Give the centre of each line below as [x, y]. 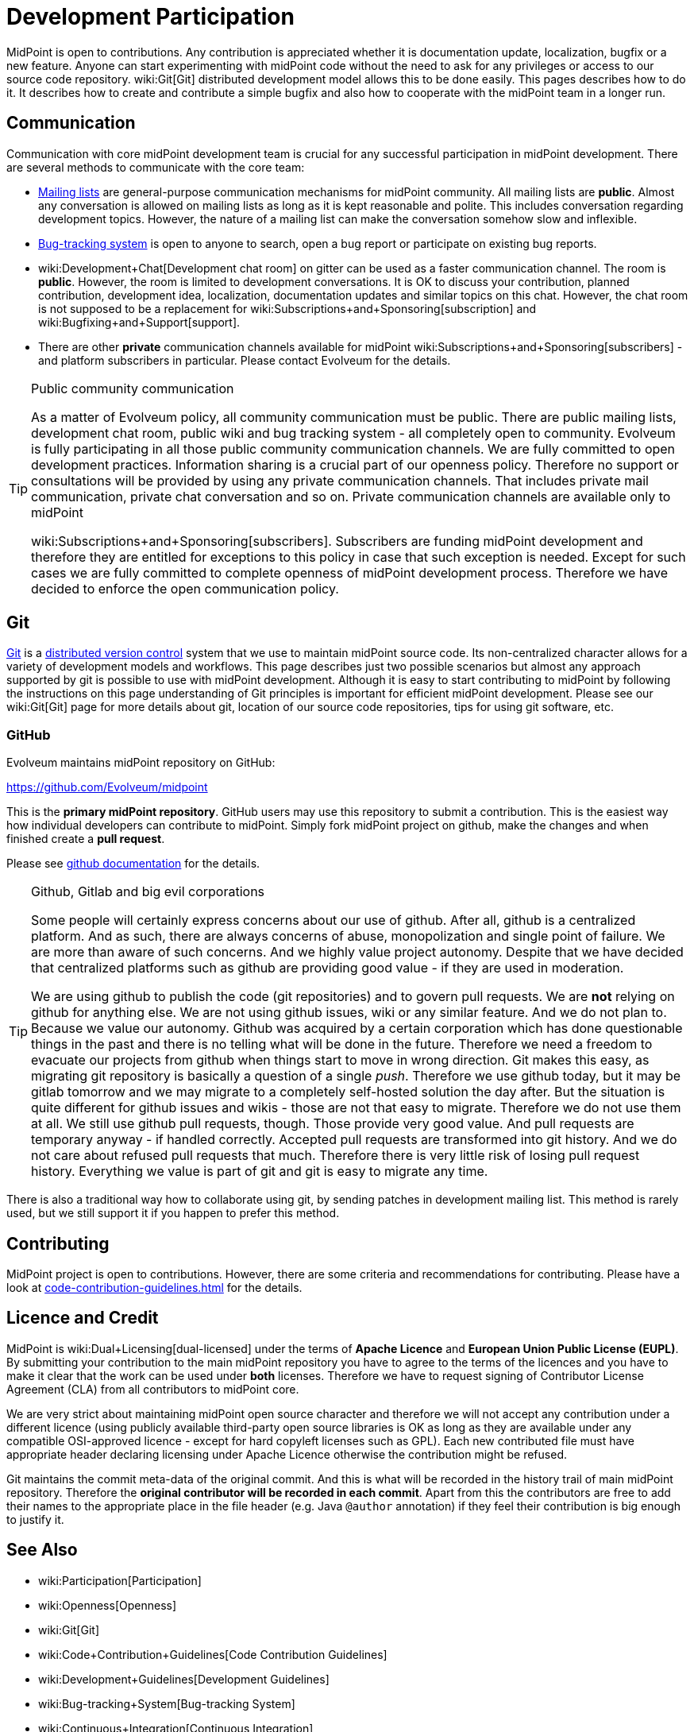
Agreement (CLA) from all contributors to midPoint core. [153, 1389]
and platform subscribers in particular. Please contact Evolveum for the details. [245, 360]
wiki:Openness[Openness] [108, 1605]
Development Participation [150, 17]
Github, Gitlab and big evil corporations [148, 892]
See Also [42, 1550]
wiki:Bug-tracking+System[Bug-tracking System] [167, 1703]
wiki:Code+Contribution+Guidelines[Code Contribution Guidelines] [213, 1654]
